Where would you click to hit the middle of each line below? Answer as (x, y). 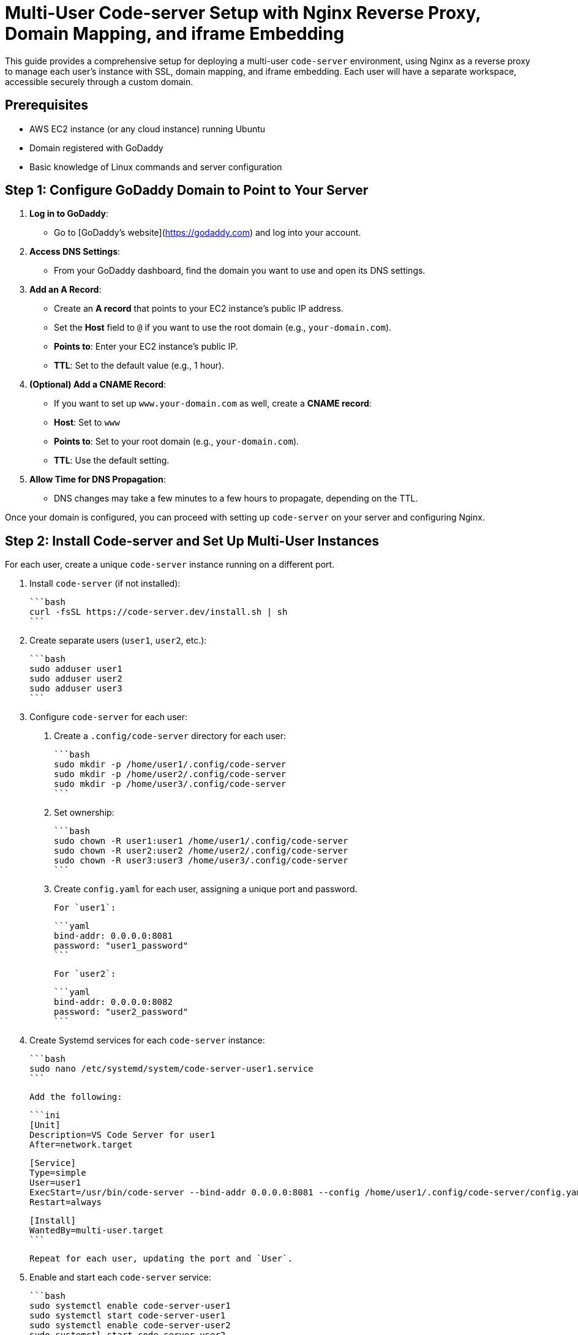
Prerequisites (47, 105)
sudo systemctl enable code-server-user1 (130, 1306)
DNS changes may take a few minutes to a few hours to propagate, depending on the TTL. (236, 498)
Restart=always (66, 1202)
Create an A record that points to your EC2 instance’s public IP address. (199, 309)
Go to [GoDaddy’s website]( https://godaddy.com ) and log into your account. (208, 233)
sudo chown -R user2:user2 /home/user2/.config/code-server (201, 851)
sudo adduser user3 (76, 689)
